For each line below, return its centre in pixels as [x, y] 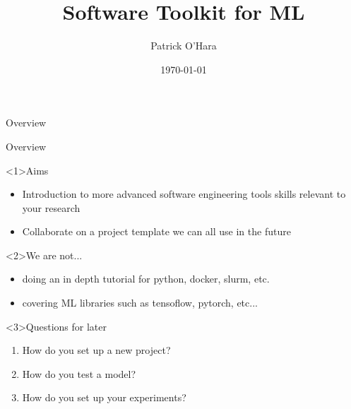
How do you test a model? [79, 373]
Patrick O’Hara [184, 46]
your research [51, 207]
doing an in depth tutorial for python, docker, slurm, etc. [146, 279]
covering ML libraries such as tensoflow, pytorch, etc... [140, 303]
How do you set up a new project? [96, 350]
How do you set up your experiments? [104, 397]
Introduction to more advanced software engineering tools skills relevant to [184, 194]
